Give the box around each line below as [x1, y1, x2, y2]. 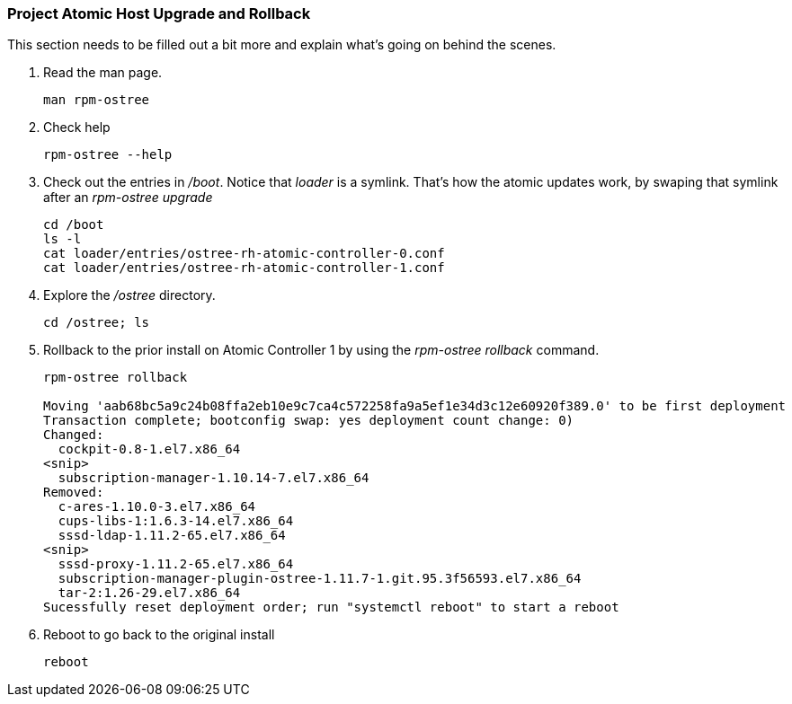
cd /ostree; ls [43, 315, 150, 330]
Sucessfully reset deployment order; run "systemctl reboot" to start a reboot [43, 600, 619, 615]
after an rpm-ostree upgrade [43, 189, 213, 206]
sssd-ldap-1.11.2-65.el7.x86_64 [58, 528, 286, 543]
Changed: [43, 427, 104, 443]
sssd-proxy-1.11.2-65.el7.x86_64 [58, 557, 294, 572]
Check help [43, 119, 111, 136]
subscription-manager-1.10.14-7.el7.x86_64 [58, 471, 369, 486]
